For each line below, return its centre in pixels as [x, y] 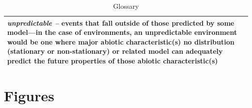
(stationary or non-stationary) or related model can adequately [115, 51]
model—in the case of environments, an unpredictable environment [122, 32]
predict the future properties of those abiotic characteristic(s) [113, 60]
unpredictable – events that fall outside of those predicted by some [121, 23]
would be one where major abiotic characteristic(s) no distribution [121, 41]
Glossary [126, 6]
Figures [29, 96]
